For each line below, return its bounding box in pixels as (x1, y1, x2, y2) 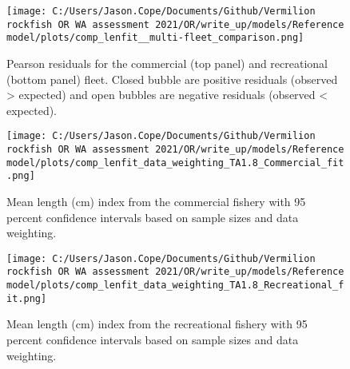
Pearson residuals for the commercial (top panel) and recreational (6, 54, 328, 71)
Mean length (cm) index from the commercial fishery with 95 (6, 192, 306, 209)
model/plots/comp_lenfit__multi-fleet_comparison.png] (6, 32, 304, 44)
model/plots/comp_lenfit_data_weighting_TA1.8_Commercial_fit (6, 157, 344, 169)
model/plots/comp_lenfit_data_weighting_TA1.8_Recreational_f (6, 280, 344, 292)
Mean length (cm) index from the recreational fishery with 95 (6, 315, 308, 332)
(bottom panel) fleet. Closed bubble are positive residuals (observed (6, 70, 338, 87)
